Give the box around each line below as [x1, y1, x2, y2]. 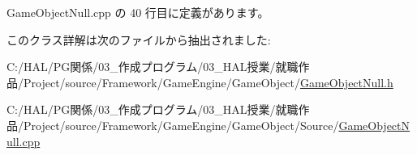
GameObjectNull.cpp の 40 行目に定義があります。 [6, 4, 269, 20]
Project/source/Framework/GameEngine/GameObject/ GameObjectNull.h [23, 73, 393, 90]
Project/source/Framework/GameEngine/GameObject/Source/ [23, 116, 339, 133]
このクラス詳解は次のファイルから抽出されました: [6, 31, 271, 48]
